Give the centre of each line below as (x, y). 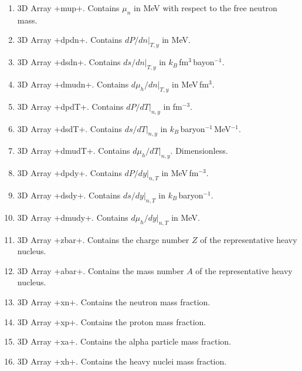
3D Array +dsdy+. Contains (69, 195)
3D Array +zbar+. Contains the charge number (103, 239)
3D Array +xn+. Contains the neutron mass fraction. (114, 301)
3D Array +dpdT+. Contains (70, 106)
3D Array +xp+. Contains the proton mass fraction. (112, 321)
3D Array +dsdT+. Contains (69, 128)
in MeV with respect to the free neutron (206, 8)
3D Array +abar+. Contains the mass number (101, 270)
